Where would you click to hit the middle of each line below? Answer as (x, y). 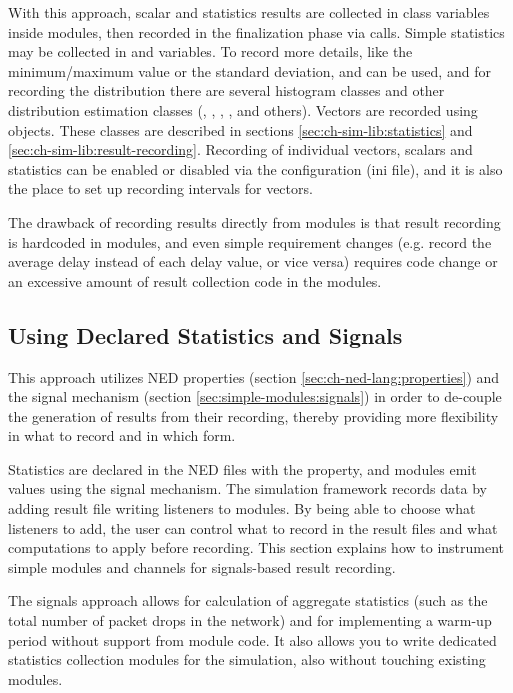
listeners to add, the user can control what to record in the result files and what (253, 527)
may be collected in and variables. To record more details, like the (210, 51)
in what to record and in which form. (122, 435)
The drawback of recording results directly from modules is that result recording (254, 221)
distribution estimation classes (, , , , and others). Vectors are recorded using (243, 109)
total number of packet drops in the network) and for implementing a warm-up (250, 620)
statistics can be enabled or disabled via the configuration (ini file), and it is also (255, 168)
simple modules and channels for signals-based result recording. (202, 566)
